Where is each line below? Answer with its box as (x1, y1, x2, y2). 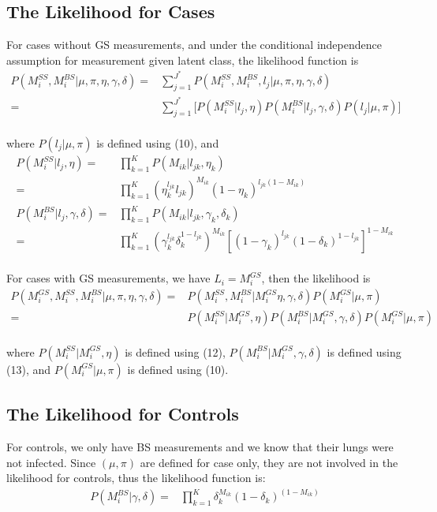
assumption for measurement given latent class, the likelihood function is (6, 51, 359, 68)
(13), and (6, 361, 51, 377)
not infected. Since (6, 454, 96, 470)
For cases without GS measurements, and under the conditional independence (6, 36, 382, 53)
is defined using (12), (125, 343, 226, 360)
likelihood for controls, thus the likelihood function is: (6, 469, 266, 486)
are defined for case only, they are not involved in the (140, 454, 398, 470)
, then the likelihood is (261, 270, 371, 286)
